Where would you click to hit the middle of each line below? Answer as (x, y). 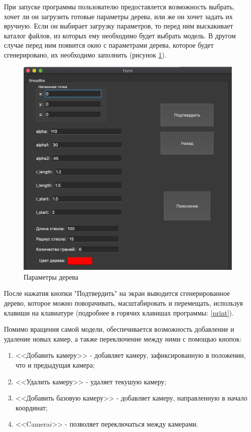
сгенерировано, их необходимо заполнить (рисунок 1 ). (85, 54)
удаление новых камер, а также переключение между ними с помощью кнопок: (123, 338)
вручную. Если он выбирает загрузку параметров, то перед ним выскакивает (119, 26)
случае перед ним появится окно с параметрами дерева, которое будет (109, 45)
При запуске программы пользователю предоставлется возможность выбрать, (119, 6)
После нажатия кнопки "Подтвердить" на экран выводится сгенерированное (117, 293)
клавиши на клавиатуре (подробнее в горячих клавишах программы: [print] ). (119, 312)
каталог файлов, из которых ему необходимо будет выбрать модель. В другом (120, 35)
